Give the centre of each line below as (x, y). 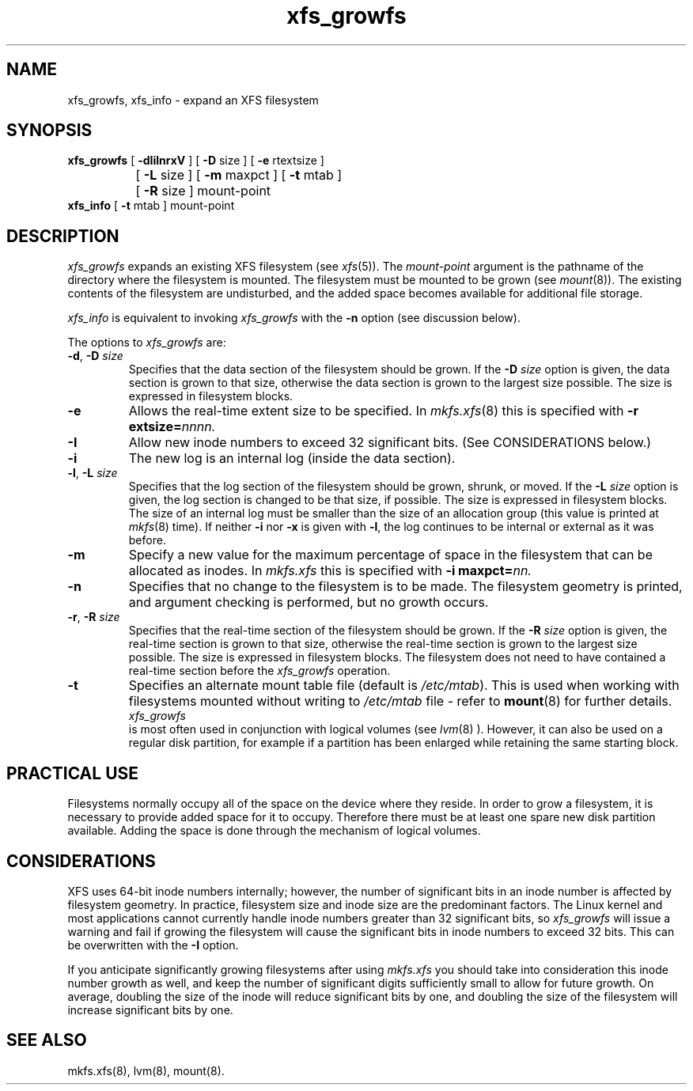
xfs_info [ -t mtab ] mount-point (151, 206)
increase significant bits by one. (150, 1010)
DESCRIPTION (63, 236)
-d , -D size (95, 356)
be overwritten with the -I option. (153, 945)
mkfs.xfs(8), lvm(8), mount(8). (146, 1070)
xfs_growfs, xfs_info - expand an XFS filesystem (193, 100)
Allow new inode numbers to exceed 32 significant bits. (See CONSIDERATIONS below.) (390, 443)
